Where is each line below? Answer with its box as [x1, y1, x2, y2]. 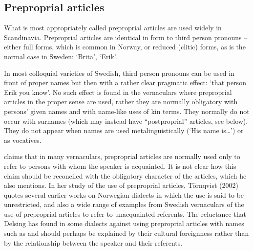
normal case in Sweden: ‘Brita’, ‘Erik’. [4, 51, 117, 61]
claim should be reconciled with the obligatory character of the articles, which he [4, 170, 247, 181]
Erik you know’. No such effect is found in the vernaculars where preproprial [4, 87, 232, 97]
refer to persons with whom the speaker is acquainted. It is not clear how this [4, 160, 236, 171]
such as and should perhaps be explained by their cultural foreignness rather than [4, 228, 249, 238]
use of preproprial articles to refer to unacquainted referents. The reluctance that [4, 208, 247, 219]
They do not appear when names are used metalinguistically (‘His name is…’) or [4, 125, 244, 136]
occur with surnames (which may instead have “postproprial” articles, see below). [4, 115, 248, 126]
